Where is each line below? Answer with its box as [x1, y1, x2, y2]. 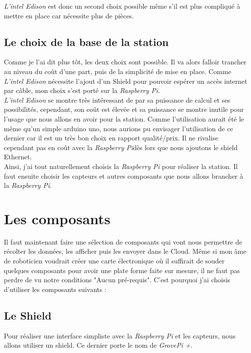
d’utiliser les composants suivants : [4, 284, 107, 294]
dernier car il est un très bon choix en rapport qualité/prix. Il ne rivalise [4, 133, 219, 143]
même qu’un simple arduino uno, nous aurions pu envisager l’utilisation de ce [4, 123, 233, 133]
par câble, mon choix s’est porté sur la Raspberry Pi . [4, 85, 160, 95]
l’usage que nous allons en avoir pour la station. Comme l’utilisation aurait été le [4, 113, 244, 123]
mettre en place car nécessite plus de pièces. [4, 10, 134, 20]
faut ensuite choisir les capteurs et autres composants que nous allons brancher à [4, 170, 243, 181]
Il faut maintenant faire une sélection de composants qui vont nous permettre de [4, 236, 242, 246]
